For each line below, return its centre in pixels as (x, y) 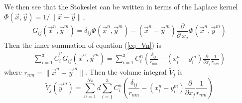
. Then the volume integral (126, 72)
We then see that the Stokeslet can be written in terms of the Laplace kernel (121, 6)
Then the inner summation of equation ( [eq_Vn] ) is (83, 45)
